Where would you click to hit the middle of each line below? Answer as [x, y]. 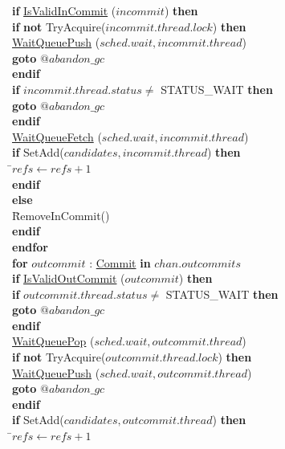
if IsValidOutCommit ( [69, 278]
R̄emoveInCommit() [61, 215]
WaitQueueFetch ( [57, 136]
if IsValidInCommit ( [64, 10]
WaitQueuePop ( [53, 341]
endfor [30, 246]
